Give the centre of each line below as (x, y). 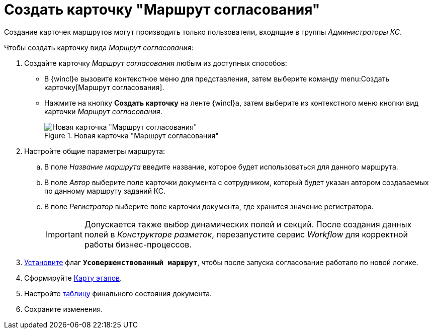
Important (64, 234)
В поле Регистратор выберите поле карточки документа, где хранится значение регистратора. (209, 206)
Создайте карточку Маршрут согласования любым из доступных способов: (156, 63)
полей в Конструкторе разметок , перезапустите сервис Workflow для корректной (246, 234)
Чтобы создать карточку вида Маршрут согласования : (99, 47)
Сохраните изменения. (64, 309)
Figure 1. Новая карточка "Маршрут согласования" (132, 135)
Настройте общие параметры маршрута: (95, 151)
